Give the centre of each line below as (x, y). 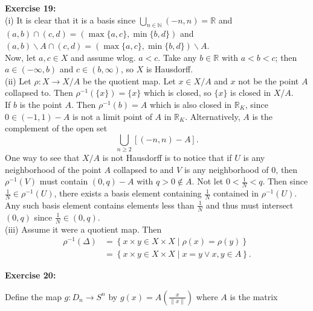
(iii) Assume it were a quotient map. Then (83, 229)
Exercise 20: (31, 275)
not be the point (269, 80)
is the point (41, 104)
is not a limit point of (112, 116)
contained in (236, 193)
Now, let (21, 57)
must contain (64, 181)
